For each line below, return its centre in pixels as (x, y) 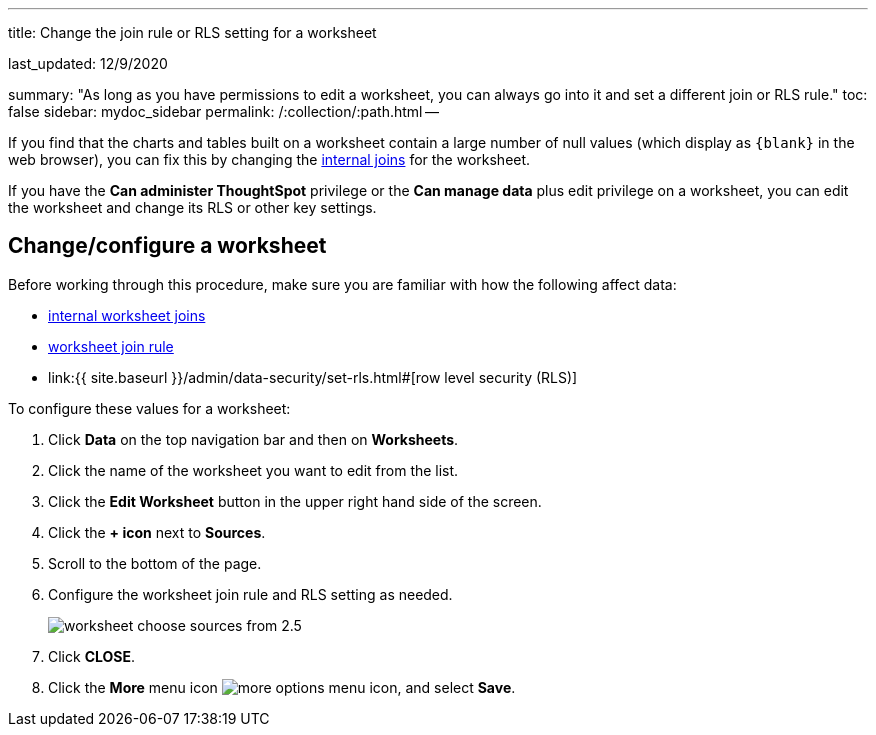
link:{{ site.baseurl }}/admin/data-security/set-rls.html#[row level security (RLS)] (313, 377)
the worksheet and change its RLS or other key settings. (192, 207)
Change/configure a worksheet (167, 246)
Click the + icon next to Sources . (157, 532)
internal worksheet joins (127, 315)
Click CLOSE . (92, 656)
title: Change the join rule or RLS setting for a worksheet (192, 32)
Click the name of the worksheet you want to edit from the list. (253, 470)
